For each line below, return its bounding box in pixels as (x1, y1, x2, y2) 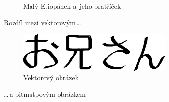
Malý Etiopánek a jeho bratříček (23, 1, 121, 11)
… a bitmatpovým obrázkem (4, 88, 86, 99)
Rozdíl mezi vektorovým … (4, 17, 81, 27)
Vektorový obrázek (23, 73, 79, 83)
